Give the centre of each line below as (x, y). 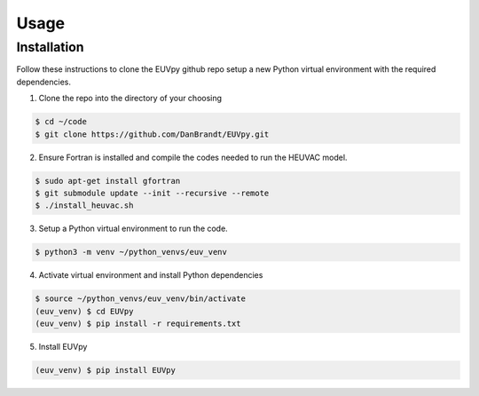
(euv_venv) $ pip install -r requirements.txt (138, 324)
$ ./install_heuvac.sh (84, 206)
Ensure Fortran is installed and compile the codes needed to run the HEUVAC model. (193, 157)
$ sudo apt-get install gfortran (108, 181)
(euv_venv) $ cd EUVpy (84, 311)
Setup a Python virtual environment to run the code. (133, 229)
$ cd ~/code (61, 122)
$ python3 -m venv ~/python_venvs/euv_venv (131, 252)
